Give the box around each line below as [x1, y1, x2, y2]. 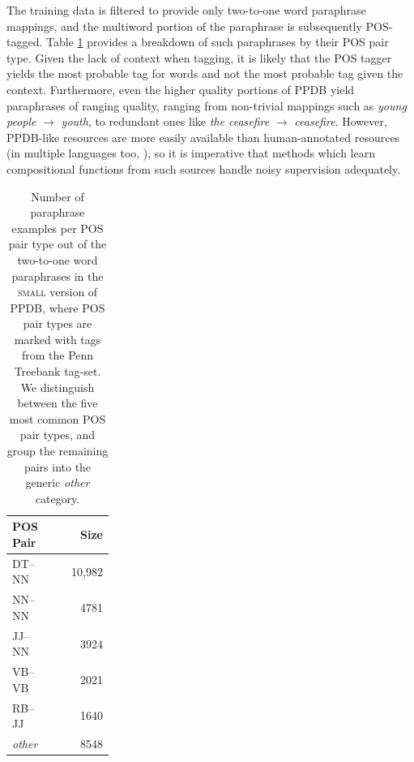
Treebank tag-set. [14, 363, 101, 380]
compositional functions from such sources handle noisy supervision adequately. [6, 160, 401, 177]
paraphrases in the [11, 267, 104, 284]
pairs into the [23, 458, 92, 475]
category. [35, 489, 80, 506]
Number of [31, 187, 84, 204]
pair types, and [19, 426, 96, 443]
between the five [17, 394, 98, 411]
